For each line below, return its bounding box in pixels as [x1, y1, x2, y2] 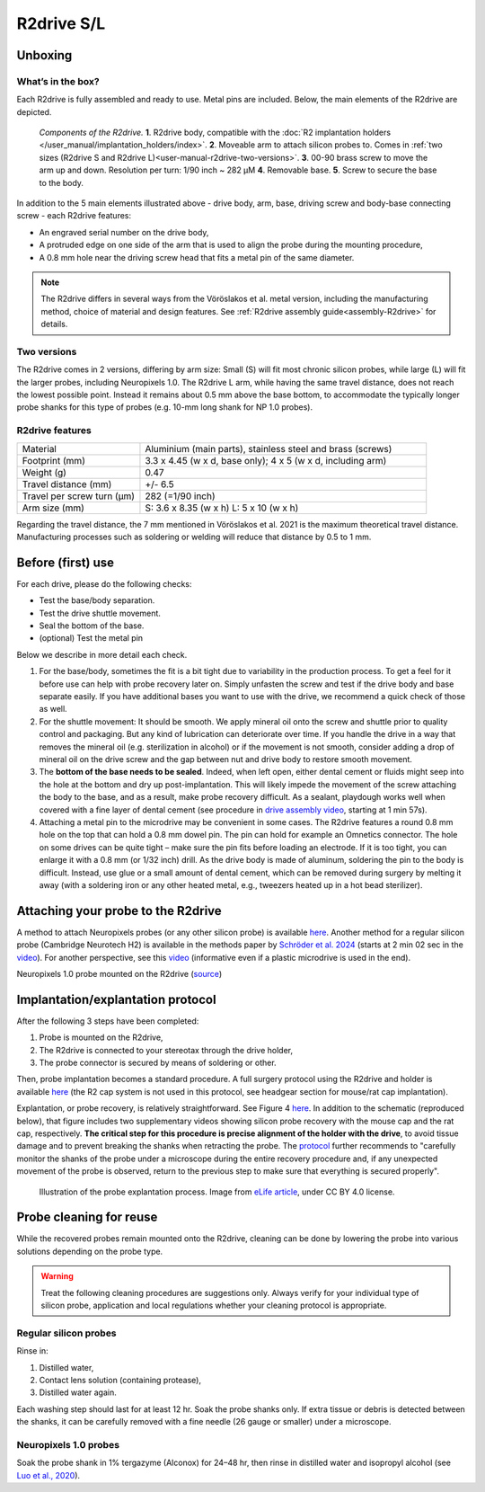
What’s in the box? [16, 75, 100, 87]
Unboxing [16, 48, 73, 63]
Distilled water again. [39, 1387, 117, 1398]
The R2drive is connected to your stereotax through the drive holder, [39, 1044, 294, 1055]
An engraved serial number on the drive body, [39, 226, 209, 237]
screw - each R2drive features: [16, 210, 132, 221]
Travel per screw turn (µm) [22, 490, 135, 502]
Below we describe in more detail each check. [16, 649, 188, 660]
